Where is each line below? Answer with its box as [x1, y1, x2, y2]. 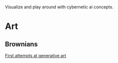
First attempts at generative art [5, 53, 66, 58]
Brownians [5, 40, 38, 48]
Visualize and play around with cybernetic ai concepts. [5, 4, 114, 10]
